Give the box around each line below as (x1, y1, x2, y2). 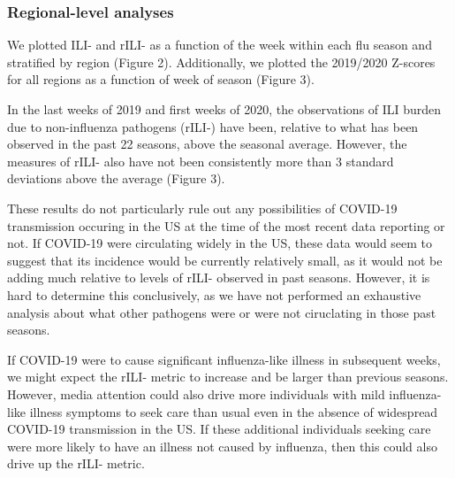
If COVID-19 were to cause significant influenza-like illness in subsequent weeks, (7, 350, 441, 368)
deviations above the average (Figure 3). (7, 169, 225, 188)
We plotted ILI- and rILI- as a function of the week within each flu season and (7, 35, 432, 54)
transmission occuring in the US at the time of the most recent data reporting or (7, 216, 445, 235)
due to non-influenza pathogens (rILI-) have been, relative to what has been (7, 117, 419, 135)
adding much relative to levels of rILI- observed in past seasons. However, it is (7, 268, 430, 287)
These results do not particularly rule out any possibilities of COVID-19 (7, 198, 398, 217)
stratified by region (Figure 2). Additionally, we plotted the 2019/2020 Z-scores (7, 52, 436, 71)
